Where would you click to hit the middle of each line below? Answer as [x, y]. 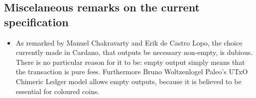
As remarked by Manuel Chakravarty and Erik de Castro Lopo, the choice [129, 42]
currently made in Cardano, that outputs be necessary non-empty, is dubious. [134, 52]
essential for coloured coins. [58, 91]
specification [36, 22]
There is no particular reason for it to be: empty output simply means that [130, 62]
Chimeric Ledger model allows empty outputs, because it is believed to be [128, 81]
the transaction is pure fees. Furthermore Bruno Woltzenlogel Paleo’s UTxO [132, 72]
